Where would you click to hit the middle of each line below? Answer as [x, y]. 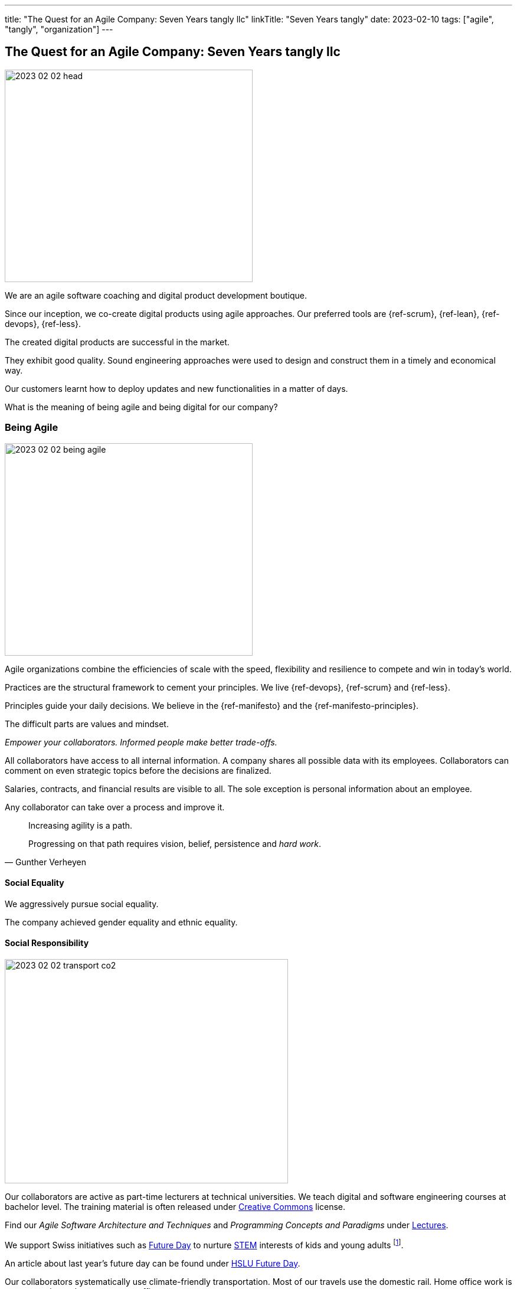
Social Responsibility [47, 943]
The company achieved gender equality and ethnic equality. [121, 922]
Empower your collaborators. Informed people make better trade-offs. [141, 742]
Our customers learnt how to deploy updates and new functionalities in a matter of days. [176, 388]
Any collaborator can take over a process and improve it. [115, 807]
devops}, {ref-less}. [43, 323]
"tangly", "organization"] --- [59, 29]
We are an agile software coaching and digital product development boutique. [156, 295]
